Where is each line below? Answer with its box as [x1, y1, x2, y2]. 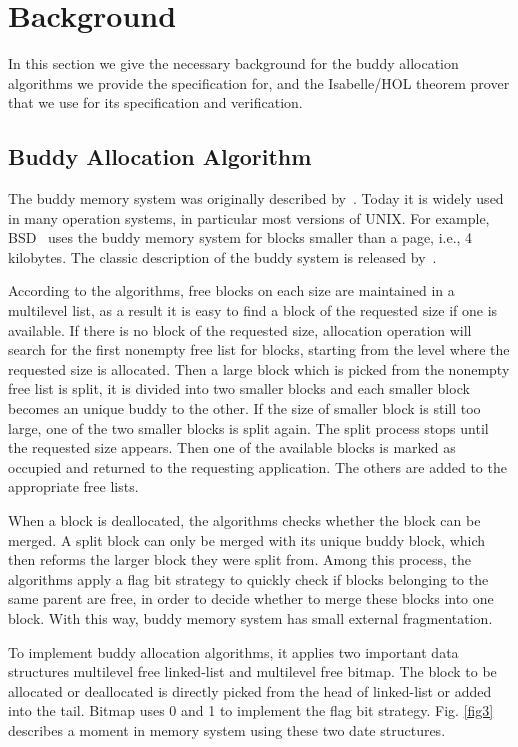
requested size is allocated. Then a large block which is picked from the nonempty [8, 358, 510, 379]
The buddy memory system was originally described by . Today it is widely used [8, 188, 504, 209]
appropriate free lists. [8, 476, 139, 497]
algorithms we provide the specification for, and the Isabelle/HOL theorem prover [8, 72, 510, 93]
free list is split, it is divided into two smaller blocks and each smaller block [8, 378, 470, 399]
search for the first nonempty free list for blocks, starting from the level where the [8, 339, 510, 360]
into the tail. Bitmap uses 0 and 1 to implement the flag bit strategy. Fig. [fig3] [8, 700, 494, 721]
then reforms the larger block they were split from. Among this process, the [8, 549, 472, 570]
